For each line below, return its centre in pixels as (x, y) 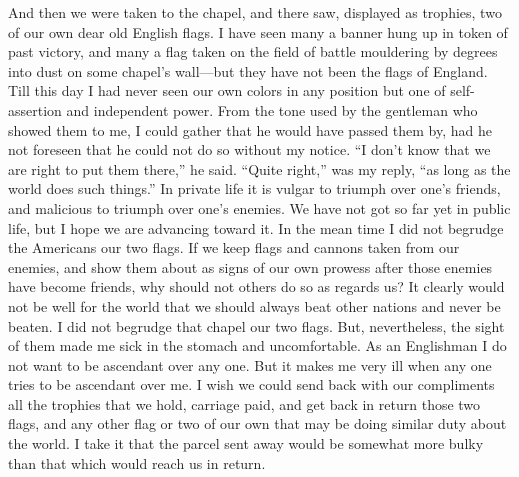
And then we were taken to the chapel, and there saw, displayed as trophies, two (255, 12)
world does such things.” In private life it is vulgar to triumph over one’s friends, (254, 188)
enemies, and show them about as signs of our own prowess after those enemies (250, 266)
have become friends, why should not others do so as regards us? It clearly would (256, 286)
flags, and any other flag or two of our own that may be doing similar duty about (257, 423)
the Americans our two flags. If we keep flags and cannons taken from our (234, 247)
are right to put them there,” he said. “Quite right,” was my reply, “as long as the (259, 168)
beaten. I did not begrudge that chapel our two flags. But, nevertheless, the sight (256, 325)
